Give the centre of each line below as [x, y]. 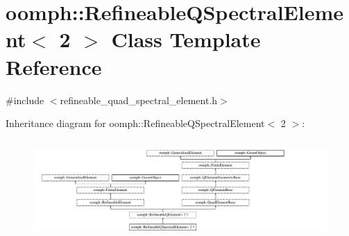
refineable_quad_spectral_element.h [139, 100]
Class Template [186, 39]
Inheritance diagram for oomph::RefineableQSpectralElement [135, 123]
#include [25, 100]
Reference [54, 66]
